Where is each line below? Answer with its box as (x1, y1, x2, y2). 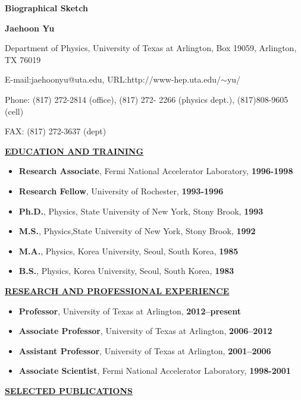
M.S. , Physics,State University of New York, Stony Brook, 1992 (18, 225, 256, 237)
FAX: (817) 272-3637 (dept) (5, 125, 106, 137)
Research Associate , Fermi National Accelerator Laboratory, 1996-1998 (18, 165, 293, 177)
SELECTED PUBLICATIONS (5, 384, 133, 396)
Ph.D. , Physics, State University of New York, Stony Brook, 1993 (18, 204, 264, 217)
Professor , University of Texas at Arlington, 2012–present (18, 304, 241, 317)
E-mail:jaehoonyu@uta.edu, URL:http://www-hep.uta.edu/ (5, 73, 221, 86)
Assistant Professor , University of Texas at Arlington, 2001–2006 (18, 344, 271, 357)
